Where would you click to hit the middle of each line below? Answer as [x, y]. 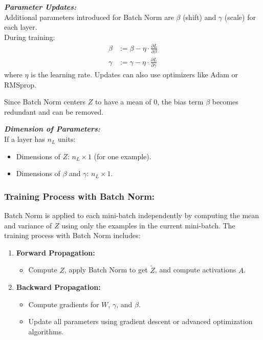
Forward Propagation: [56, 252]
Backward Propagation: [58, 287]
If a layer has [25, 139]
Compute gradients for [64, 304]
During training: [30, 37]
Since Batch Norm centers [45, 102]
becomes [225, 102]
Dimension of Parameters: [52, 129]
